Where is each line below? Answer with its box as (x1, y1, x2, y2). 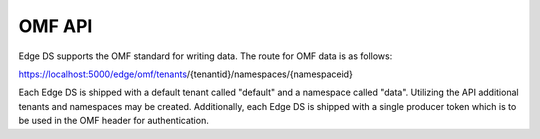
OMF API (18, 15, 93, 37)
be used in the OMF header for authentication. (18, 115, 209, 127)
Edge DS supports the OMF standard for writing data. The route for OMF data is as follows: (18, 50, 393, 62)
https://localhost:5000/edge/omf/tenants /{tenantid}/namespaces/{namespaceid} (18, 68, 354, 80)
